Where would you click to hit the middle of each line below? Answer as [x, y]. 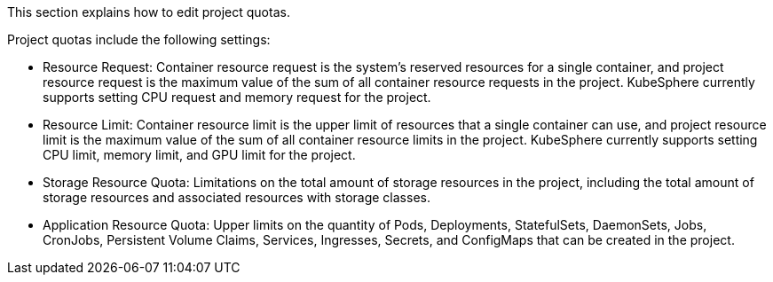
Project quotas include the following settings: [139, 39]
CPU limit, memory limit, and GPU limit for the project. [199, 155]
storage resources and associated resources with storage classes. [237, 197]
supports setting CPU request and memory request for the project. [237, 97]
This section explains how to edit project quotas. [149, 12]
